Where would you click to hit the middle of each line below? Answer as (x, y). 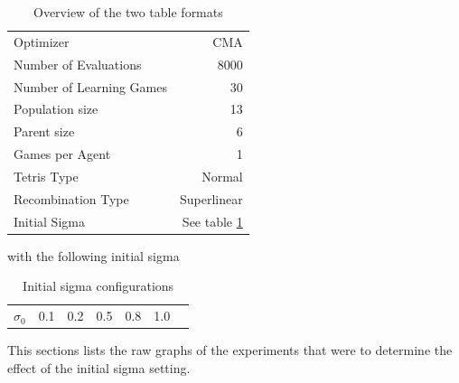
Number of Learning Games (91, 86)
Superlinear (211, 198)
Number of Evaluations (78, 64)
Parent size (44, 131)
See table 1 (212, 221)
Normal (222, 176)
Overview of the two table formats (128, 12)
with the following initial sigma (94, 255)
